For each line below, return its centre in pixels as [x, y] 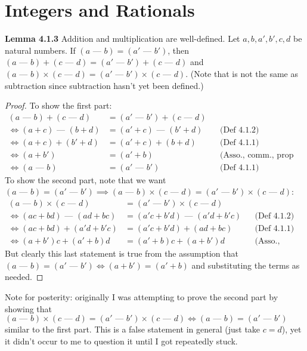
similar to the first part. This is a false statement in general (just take [133, 329]
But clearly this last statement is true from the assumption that [122, 253]
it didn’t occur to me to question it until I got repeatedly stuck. [121, 341]
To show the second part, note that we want [86, 179]
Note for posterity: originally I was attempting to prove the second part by [142, 296]
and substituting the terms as [246, 265]
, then [179, 50]
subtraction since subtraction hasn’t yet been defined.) [104, 85]
